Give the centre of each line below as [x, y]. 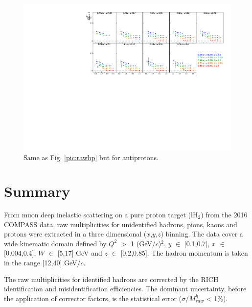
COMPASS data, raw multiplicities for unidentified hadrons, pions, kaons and [121, 224]
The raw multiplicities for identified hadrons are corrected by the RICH [111, 279]
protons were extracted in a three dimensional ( [75, 234]
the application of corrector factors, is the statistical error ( [93, 298]
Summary [37, 191]
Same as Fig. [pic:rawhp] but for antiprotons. [91, 157]
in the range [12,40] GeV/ [42, 262]
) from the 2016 [224, 214]
